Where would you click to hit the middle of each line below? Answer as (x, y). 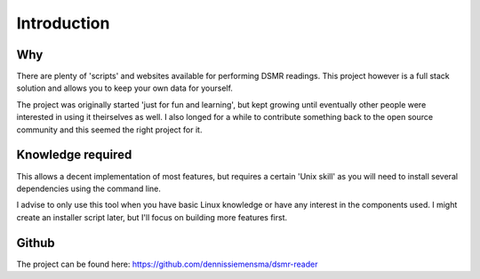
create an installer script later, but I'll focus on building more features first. (152, 217)
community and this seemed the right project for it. (109, 130)
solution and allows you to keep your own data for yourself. (124, 88)
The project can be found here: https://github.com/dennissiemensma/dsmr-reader (167, 264)
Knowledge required (74, 155)
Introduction (63, 23)
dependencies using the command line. (89, 188)
